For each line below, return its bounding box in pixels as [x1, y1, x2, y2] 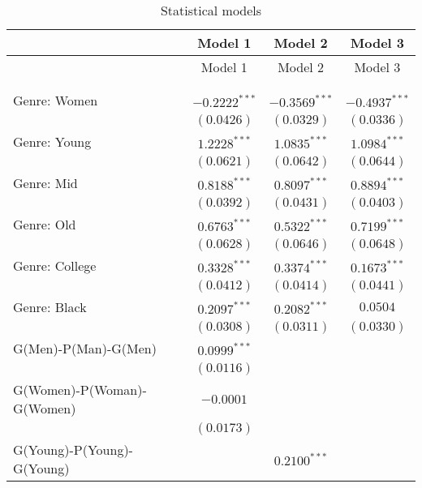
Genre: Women [13, 91, 98, 109]
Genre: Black [13, 298, 87, 316]
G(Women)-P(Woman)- [13, 380, 147, 399]
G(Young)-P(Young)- [13, 440, 133, 459]
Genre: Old [13, 215, 76, 233]
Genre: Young [13, 132, 92, 151]
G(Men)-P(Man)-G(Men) [13, 339, 157, 357]
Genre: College [13, 256, 97, 275]
